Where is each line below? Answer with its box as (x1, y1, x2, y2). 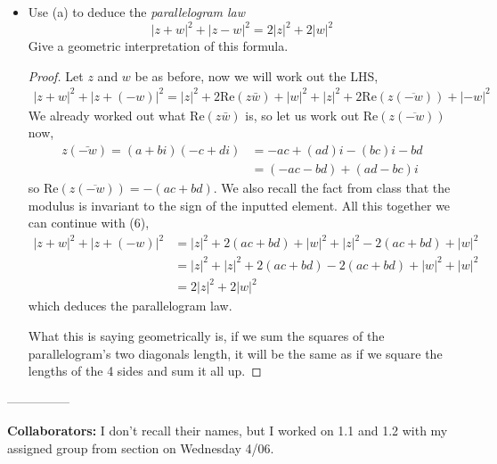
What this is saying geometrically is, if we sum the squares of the (28, 327, 385, 345)
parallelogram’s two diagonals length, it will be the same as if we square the (28, 344, 443, 362)
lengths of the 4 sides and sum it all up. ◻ (28, 361, 262, 380)
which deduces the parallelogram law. (28, 296, 232, 315)
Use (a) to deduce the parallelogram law (28, 3, 246, 21)
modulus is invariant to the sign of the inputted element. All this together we (28, 195, 451, 214)
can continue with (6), (28, 213, 150, 232)
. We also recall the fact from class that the (213, 178, 451, 197)
